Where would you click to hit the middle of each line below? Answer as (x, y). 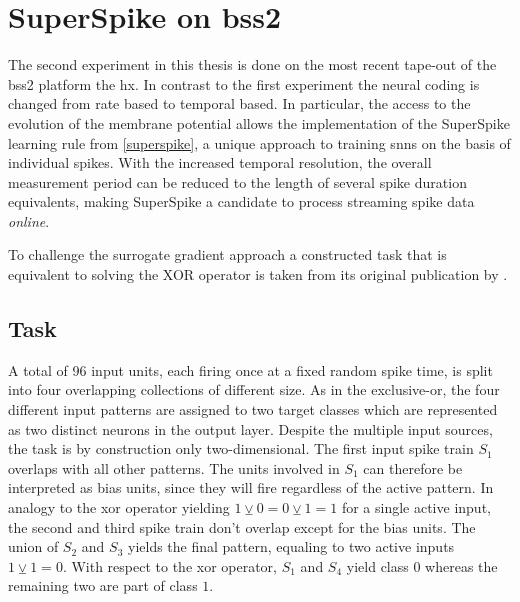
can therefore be (413, 467)
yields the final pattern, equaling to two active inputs (291, 546)
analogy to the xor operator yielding (119, 507)
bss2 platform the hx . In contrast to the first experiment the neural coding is (244, 83)
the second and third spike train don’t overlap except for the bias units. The (242, 526)
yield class (377, 565)
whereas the (461, 565)
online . (29, 220)
